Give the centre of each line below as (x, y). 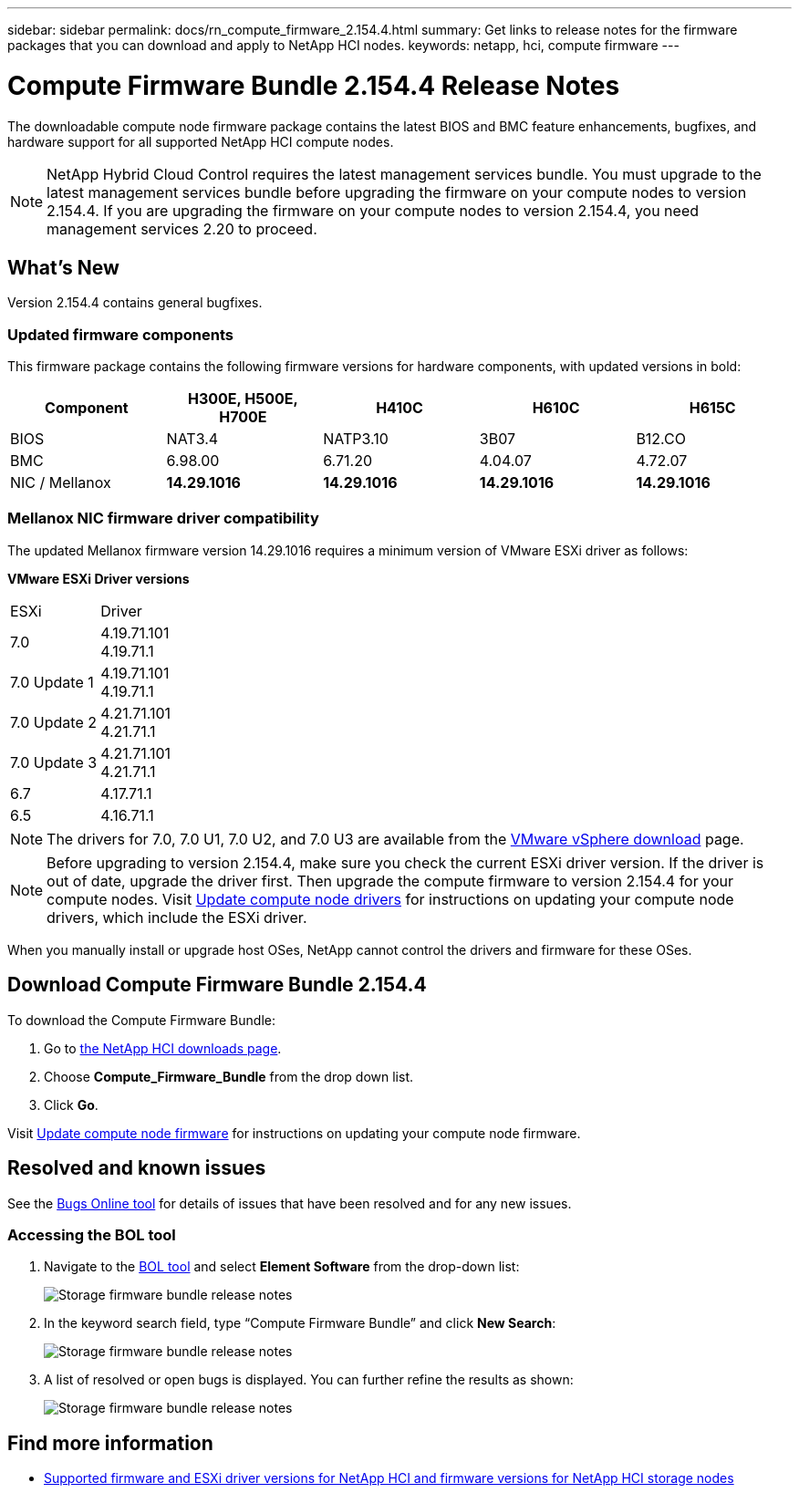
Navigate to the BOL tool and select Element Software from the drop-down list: (282, 1267)
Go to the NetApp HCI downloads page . (163, 1048)
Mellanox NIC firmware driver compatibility (163, 518)
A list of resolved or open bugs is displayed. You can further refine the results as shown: (309, 1380)
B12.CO (661, 439)
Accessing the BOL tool (92, 1234)
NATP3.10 (356, 439)
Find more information (110, 1443)
